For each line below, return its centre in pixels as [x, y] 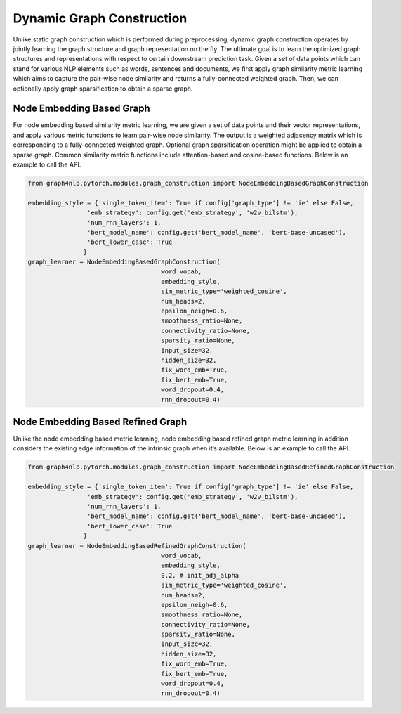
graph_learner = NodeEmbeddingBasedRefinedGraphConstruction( [137, 546]
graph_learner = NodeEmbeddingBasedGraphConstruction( [124, 262]
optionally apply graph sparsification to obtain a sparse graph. [103, 89]
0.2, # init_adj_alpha [200, 575]
